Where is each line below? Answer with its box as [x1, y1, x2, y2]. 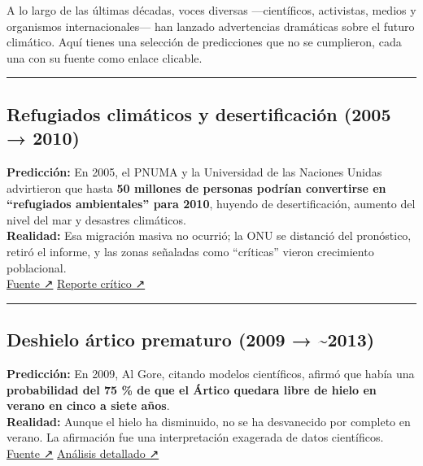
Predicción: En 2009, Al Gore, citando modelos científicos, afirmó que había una [7, 364, 415, 381]
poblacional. [7, 259, 67, 276]
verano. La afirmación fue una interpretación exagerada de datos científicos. [7, 429, 384, 446]
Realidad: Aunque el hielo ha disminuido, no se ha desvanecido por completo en [7, 412, 411, 429]
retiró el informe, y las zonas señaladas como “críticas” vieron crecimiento [7, 242, 374, 259]
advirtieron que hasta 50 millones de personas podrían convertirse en [7, 179, 386, 196]
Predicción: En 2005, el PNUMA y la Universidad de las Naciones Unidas [7, 163, 382, 180]
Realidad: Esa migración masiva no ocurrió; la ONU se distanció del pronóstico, [7, 227, 412, 244]
